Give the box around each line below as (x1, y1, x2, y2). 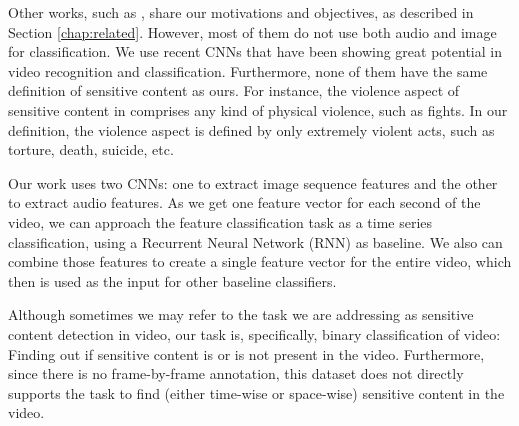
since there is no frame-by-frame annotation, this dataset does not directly (8, 363, 464, 384)
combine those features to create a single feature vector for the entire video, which (8, 251, 512, 272)
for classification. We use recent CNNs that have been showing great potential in (8, 41, 502, 62)
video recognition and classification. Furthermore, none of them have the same (8, 60, 488, 81)
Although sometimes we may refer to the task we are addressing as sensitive (8, 304, 474, 325)
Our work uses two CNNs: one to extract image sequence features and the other (8, 172, 498, 193)
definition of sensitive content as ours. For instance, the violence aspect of (8, 80, 460, 101)
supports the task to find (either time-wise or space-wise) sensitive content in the (8, 382, 505, 403)
